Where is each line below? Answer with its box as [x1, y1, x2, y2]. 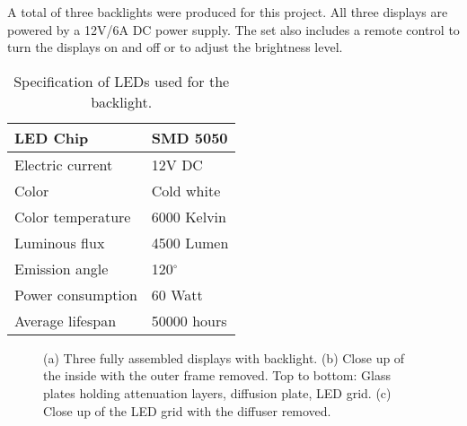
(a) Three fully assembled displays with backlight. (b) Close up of [43, 348, 405, 367]
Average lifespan [14, 309, 117, 331]
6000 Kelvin [151, 205, 226, 227]
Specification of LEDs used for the [13, 70, 230, 91]
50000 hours [151, 309, 227, 331]
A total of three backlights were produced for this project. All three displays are [7, 3, 448, 21]
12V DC [151, 153, 203, 175]
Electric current [14, 153, 113, 175]
